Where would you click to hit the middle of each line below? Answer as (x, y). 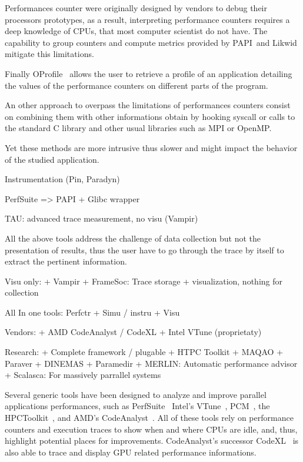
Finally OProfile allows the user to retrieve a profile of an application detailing (149, 73)
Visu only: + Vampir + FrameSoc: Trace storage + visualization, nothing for (144, 281)
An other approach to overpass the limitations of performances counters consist (148, 105)
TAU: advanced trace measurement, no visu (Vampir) (101, 218)
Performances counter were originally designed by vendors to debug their (136, 8)
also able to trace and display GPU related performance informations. (131, 452)
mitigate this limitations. (49, 54)
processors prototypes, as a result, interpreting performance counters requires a (147, 19)
